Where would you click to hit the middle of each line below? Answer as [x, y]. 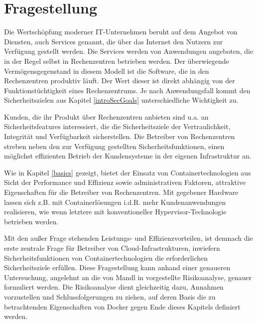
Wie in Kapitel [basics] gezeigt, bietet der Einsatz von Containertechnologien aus [128, 172]
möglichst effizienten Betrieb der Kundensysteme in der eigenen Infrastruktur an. [128, 156]
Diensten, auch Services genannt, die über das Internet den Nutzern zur [114, 41]
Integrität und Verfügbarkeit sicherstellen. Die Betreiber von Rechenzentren [120, 136]
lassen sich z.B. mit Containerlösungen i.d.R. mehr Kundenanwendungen [115, 202]
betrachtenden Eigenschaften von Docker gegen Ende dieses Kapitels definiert [122, 306]
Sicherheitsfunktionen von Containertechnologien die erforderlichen [106, 257]
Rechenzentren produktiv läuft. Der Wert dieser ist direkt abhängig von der [120, 81]
